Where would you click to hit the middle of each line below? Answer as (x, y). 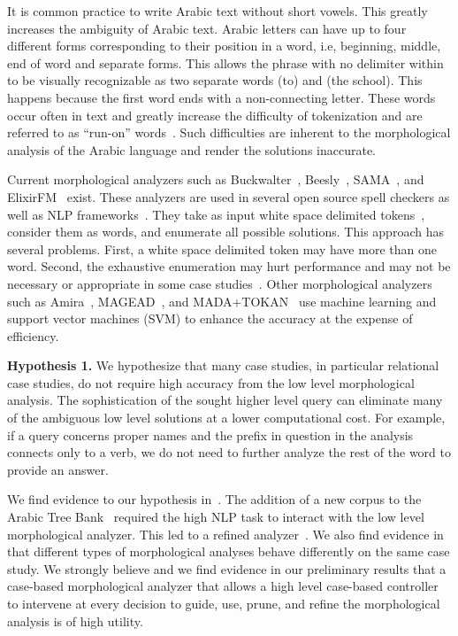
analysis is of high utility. (75, 620)
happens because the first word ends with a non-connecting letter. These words (221, 97)
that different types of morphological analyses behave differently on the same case (229, 551)
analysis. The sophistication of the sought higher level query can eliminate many (225, 400)
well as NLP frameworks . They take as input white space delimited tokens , (216, 214)
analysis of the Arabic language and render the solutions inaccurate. (191, 149)
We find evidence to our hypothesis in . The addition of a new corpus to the (214, 499)
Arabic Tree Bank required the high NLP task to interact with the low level (216, 517)
